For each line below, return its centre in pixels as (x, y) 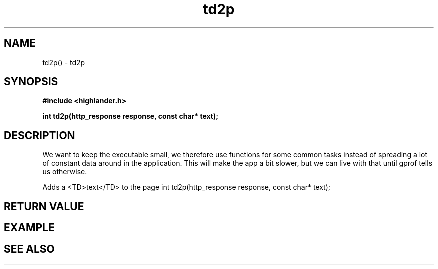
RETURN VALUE (44, 206)
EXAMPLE (29, 228)
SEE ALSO (29, 249)
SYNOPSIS (31, 82)
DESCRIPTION (40, 135)
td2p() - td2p (64, 62)
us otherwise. (65, 172)
